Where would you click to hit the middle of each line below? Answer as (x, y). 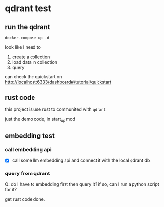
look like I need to (23, 47)
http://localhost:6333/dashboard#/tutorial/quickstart (58, 82)
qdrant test (28, 9)
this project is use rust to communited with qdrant (55, 109)
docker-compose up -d (27, 38)
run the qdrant (28, 27)
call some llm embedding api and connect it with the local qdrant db (81, 160)
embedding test (30, 136)
